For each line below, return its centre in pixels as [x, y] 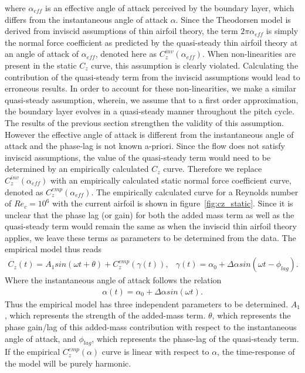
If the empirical [33, 352]
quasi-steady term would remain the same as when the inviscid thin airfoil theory [151, 226]
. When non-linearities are [249, 54]
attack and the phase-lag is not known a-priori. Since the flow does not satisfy [145, 146]
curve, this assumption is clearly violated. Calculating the [195, 65]
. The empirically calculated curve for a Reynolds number [195, 191]
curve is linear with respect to [155, 352]
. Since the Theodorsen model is [233, 19]
